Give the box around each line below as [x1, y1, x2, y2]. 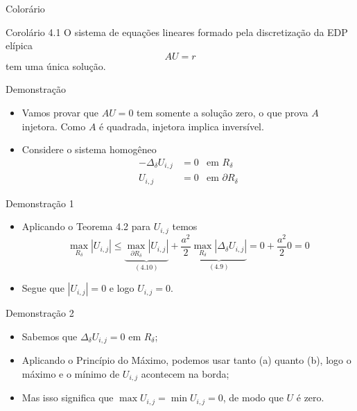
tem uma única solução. [6, 58, 106, 73]
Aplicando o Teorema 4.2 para [21, 219, 150, 234]
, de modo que [223, 390, 284, 405]
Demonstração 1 [6, 195, 74, 210]
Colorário [6, 1, 45, 15]
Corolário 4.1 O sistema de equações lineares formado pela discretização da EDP [6, 24, 348, 39]
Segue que [21, 281, 64, 295]
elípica [6, 38, 33, 53]
